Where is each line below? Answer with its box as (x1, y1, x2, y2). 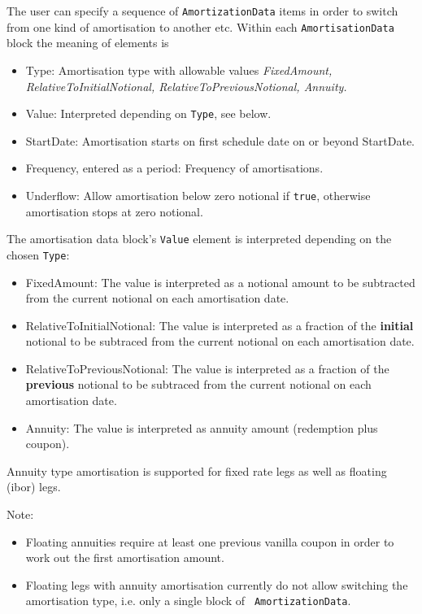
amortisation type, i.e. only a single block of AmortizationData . (25, 592, 351, 609)
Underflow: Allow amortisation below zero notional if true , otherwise (25, 186, 371, 203)
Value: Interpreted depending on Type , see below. (25, 105, 272, 122)
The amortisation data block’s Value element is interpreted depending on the (7, 230, 392, 247)
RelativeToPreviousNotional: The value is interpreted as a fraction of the (25, 359, 389, 377)
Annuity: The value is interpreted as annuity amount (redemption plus (25, 419, 378, 436)
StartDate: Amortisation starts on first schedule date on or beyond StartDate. (25, 132, 415, 149)
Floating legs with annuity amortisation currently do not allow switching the (25, 576, 408, 593)
